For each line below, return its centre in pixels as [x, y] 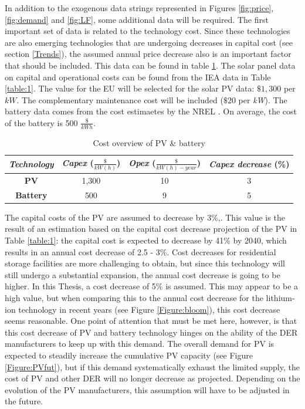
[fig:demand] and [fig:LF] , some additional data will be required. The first [137, 19]
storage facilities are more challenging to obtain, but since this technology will [145, 263]
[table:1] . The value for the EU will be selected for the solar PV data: [130, 88]
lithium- [280, 298]
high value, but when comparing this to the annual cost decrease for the [134, 298]
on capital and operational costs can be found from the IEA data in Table [138, 77]
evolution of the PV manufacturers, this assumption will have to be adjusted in [147, 389]
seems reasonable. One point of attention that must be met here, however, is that [151, 321]
